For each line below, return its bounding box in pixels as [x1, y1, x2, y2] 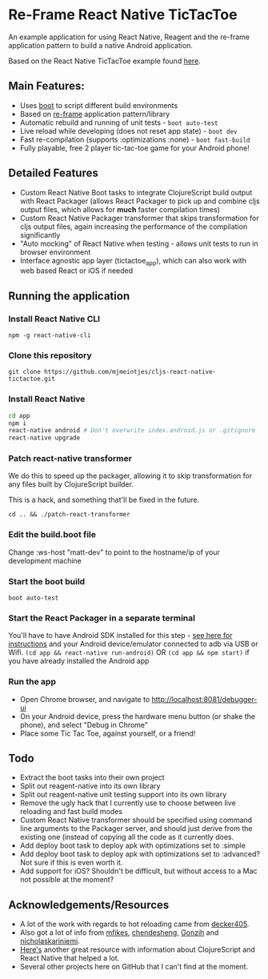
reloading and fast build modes [19, 807, 122, 817]
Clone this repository [8, 350, 92, 361]
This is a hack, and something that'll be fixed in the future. [8, 495, 200, 505]
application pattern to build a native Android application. [8, 40, 194, 50]
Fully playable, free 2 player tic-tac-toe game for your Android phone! [19, 142, 250, 153]
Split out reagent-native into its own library [19, 781, 161, 791]
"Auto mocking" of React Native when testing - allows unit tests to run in [19, 239, 258, 248]
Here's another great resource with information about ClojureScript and [19, 945, 256, 954]
